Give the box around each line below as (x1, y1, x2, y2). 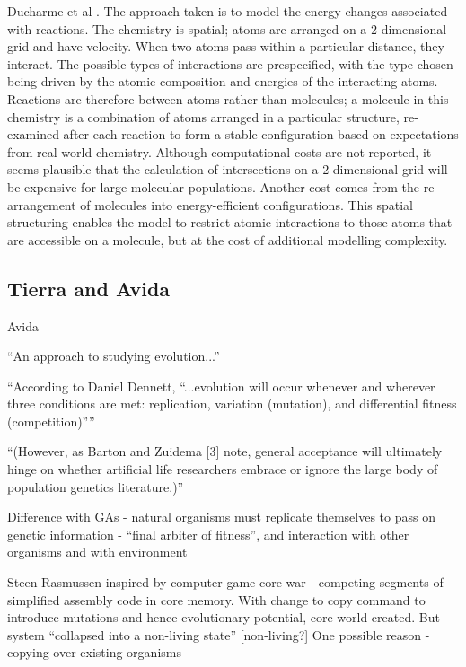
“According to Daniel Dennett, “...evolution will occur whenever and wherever (7, 376, 435, 395)
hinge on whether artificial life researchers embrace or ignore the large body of (7, 460, 438, 478)
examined (7, 125, 59, 144)
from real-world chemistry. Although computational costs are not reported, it (7, 142, 432, 161)
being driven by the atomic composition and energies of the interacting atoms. (7, 72, 438, 91)
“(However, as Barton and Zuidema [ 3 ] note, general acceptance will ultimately (7, 442, 443, 461)
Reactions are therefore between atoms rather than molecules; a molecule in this (7, 89, 449, 108)
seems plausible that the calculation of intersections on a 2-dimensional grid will (7, 160, 448, 179)
